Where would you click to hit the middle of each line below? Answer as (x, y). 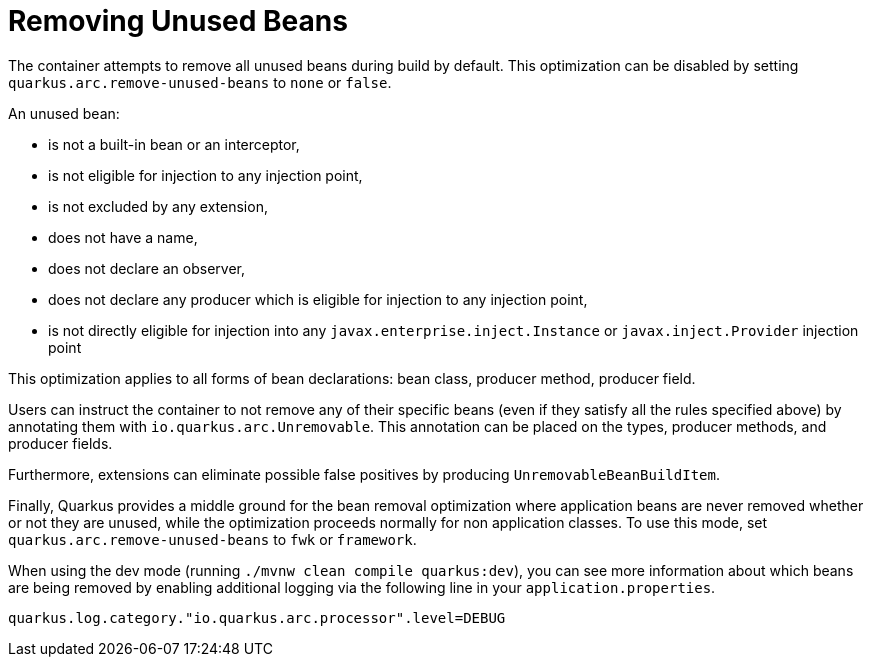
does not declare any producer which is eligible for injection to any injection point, (318, 299)
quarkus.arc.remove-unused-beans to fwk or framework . (212, 539)
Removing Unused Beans (178, 21)
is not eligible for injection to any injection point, (205, 175)
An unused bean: (64, 113)
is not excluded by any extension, (158, 206)
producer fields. (60, 443)
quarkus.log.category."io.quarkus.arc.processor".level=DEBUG (257, 617)
